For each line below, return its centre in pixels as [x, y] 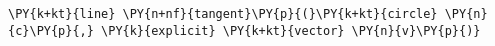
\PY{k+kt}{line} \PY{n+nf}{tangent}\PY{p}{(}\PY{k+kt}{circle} [223, 14]
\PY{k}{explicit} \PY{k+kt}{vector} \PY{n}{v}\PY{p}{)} [291, 30]
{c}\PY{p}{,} [51, 30]
